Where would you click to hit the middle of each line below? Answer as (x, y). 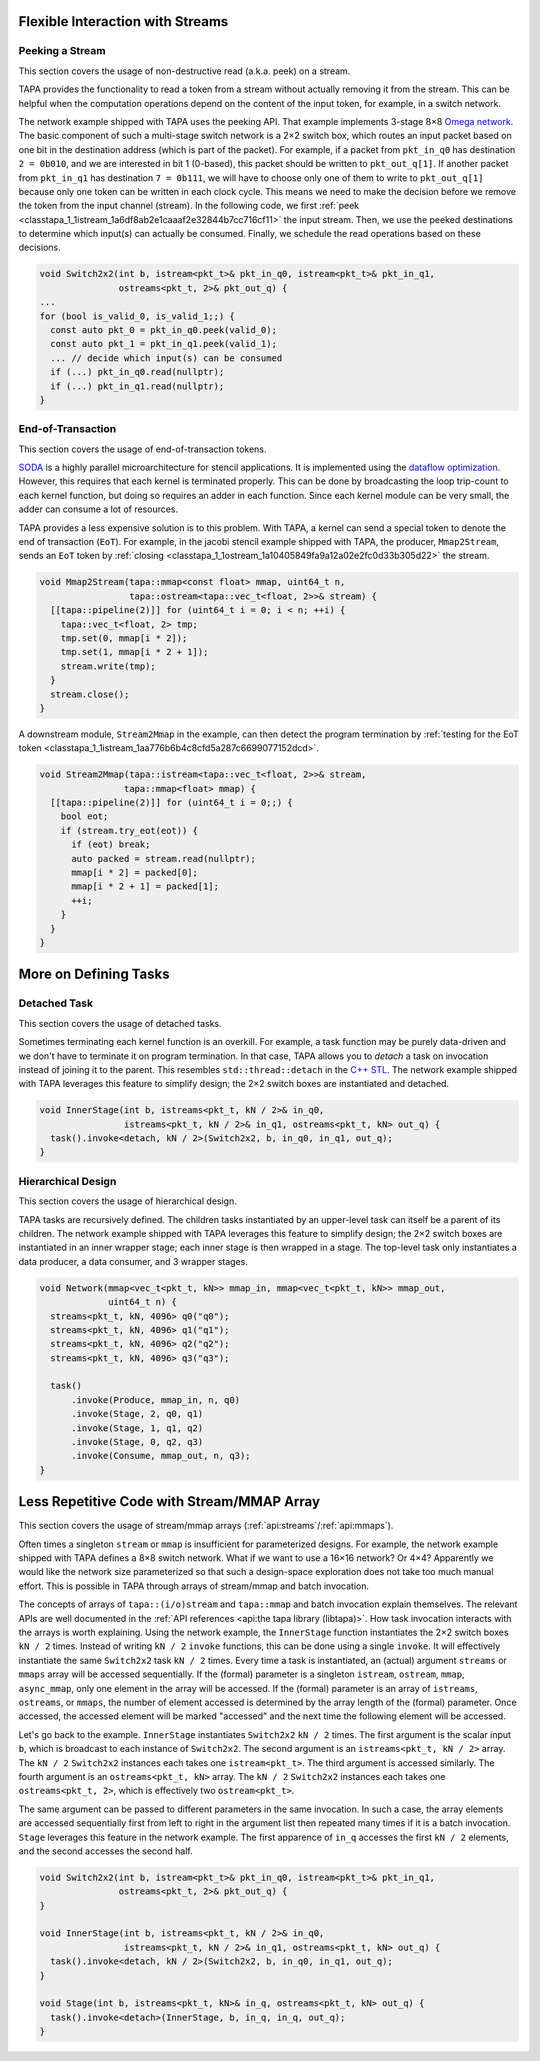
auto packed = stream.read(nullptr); (164, 858)
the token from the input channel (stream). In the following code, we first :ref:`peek (189, 206)
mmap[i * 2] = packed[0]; (135, 873)
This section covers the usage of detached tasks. (120, 1023)
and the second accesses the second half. (106, 1851)
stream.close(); (90, 694)
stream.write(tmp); (108, 666)
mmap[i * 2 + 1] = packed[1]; (145, 886)
